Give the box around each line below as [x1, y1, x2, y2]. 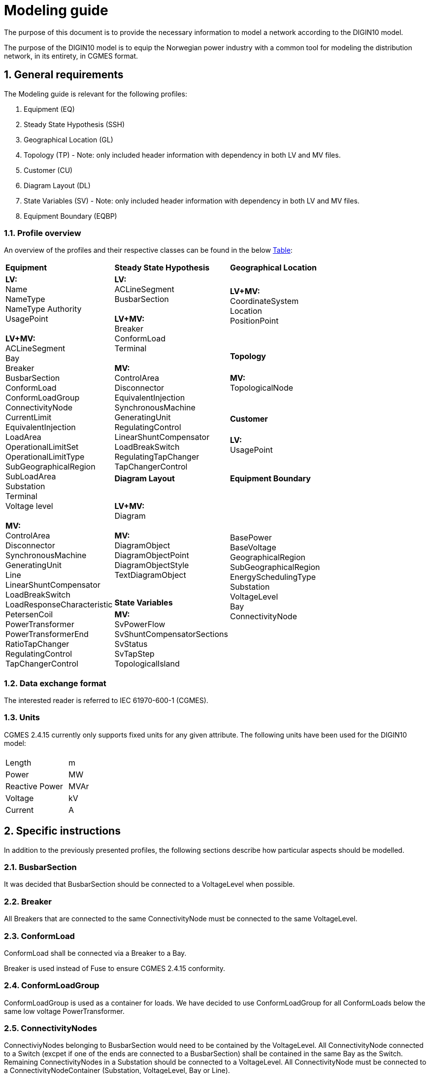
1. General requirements [4, 68, 124, 81]
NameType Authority [5, 304, 82, 314]
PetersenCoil [5, 609, 53, 620]
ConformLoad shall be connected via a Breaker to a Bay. [4, 948, 187, 957]
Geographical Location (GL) [24, 135, 113, 144]
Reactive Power [5, 781, 63, 791]
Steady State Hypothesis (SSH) [24, 120, 125, 129]
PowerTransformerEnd [5, 629, 89, 639]
